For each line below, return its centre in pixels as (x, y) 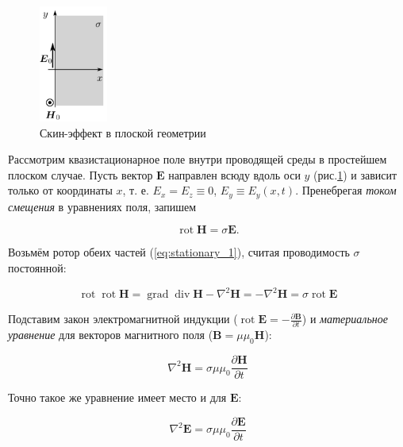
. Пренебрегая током (346, 190)
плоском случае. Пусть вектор (81, 174)
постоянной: (37, 268)
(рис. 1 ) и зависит (355, 174)
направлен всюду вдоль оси (234, 174)
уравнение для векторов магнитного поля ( (111, 335)
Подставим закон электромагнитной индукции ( (123, 319)
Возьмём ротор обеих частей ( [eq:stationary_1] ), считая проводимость (179, 252)
